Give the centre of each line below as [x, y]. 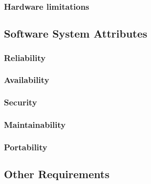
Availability [27, 80]
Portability [26, 147]
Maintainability [35, 125]
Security [21, 102]
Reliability [25, 57]
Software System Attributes [76, 33]
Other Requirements [57, 174]
